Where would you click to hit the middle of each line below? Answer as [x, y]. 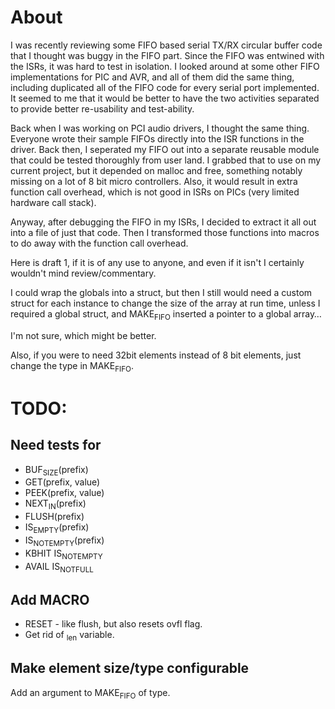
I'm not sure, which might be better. [83, 335]
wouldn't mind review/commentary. [83, 273]
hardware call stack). [53, 202]
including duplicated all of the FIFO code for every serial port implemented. [165, 87]
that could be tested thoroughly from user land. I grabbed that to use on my [166, 160]
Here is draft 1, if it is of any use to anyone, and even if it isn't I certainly [157, 262]
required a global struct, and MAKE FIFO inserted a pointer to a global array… [166, 314]
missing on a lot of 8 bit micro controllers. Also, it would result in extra [154, 181]
